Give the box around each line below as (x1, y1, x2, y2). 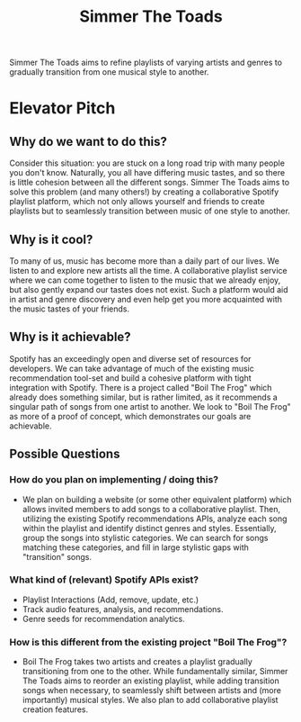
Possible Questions (9, 447, 120, 462)
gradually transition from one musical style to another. (9, 67, 209, 77)
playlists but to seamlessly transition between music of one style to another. (9, 205, 290, 217)
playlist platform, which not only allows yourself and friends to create (9, 196, 265, 207)
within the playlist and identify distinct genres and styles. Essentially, (22, 522, 277, 533)
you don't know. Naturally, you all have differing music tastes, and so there (9, 167, 286, 178)
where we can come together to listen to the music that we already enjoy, (9, 275, 281, 285)
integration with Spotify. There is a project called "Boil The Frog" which (9, 382, 272, 393)
